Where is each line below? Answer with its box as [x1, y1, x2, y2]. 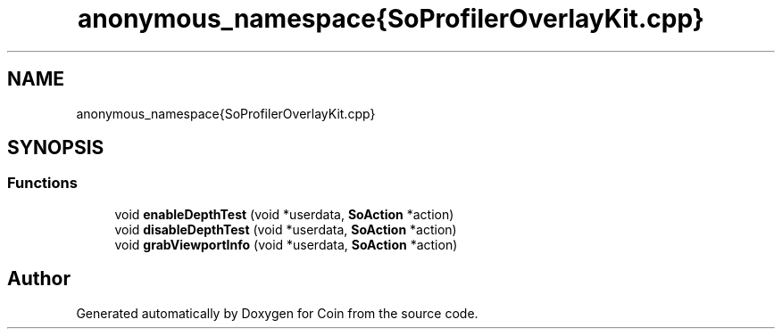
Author [7, 267, 71, 291]
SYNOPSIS [7, 136, 104, 160]
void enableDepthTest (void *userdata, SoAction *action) [114, 206, 454, 222]
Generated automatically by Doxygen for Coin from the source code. [76, 305, 478, 321]
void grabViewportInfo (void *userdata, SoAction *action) [114, 236, 458, 252]
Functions [7, 174, 78, 193]
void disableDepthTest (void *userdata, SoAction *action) [114, 221, 457, 237]
